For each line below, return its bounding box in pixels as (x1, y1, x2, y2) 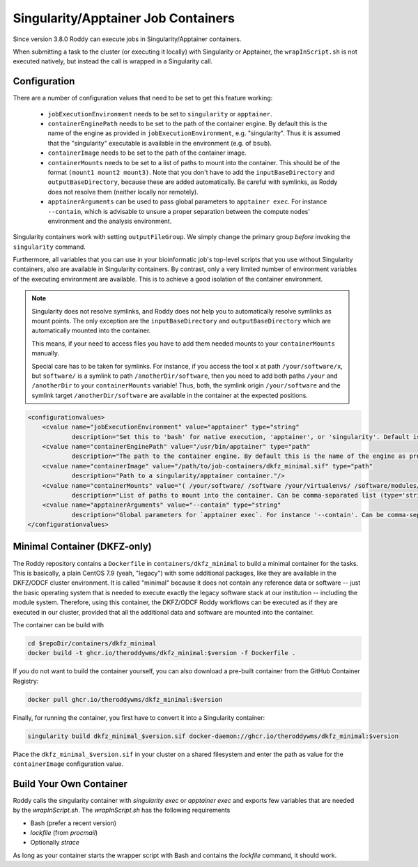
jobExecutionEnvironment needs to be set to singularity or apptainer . (47, 109, 272, 118)
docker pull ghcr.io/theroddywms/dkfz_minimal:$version (27, 696, 223, 703)
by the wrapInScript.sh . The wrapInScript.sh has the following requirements (13, 806, 231, 815)
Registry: (13, 677, 39, 685)
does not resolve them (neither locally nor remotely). (47, 187, 199, 196)
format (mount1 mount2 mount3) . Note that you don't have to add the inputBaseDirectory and (47, 168, 335, 176)
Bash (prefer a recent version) (30, 819, 117, 827)
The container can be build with (13, 620, 104, 629)
